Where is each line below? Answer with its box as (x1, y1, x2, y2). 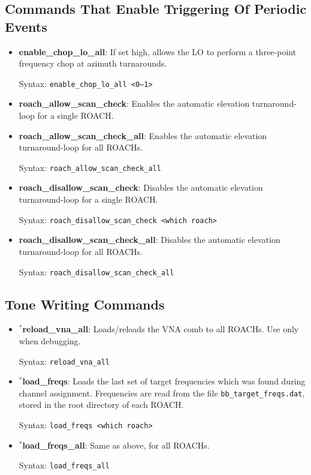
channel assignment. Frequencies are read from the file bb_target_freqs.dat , (19, 386, 305, 399)
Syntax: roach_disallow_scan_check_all (19, 265, 174, 278)
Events (5, 17, 47, 35)
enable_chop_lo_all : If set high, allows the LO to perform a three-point (19, 45, 297, 58)
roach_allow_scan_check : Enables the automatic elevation (19, 97, 250, 110)
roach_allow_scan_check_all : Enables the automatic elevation (19, 129, 267, 142)
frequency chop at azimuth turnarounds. (19, 57, 167, 70)
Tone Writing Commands (5, 294, 165, 313)
